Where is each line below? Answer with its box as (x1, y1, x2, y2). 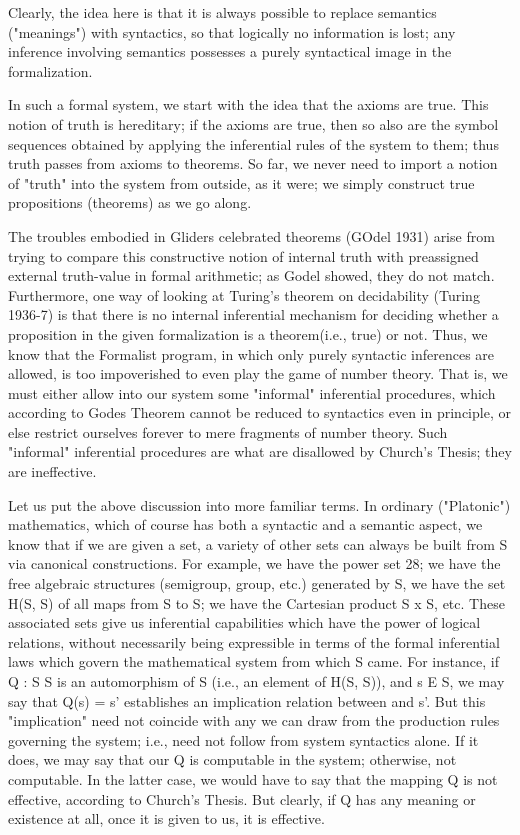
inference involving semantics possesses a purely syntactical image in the (8, 41, 452, 62)
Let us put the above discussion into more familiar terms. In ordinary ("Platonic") (8, 494, 511, 515)
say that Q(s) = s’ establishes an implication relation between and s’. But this (8, 690, 486, 711)
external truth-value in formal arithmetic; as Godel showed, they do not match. (8, 265, 495, 286)
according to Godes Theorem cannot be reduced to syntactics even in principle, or (8, 402, 511, 423)
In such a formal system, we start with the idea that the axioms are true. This (8, 94, 489, 115)
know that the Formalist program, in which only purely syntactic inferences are (8, 343, 495, 364)
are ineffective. (8, 461, 97, 482)
